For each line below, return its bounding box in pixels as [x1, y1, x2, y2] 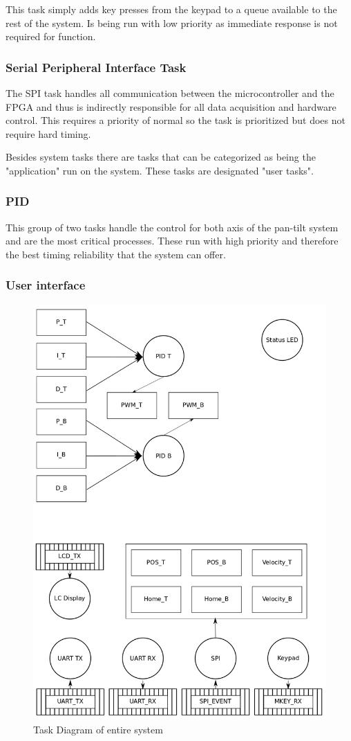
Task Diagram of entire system [33, 722, 163, 737]
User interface [6, 276, 86, 294]
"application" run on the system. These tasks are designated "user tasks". [6, 163, 314, 177]
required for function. [6, 29, 96, 44]
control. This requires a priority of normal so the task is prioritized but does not [6, 113, 345, 127]
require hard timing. [6, 126, 91, 141]
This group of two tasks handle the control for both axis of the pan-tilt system [6, 220, 339, 234]
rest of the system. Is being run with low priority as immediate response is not [6, 15, 338, 30]
